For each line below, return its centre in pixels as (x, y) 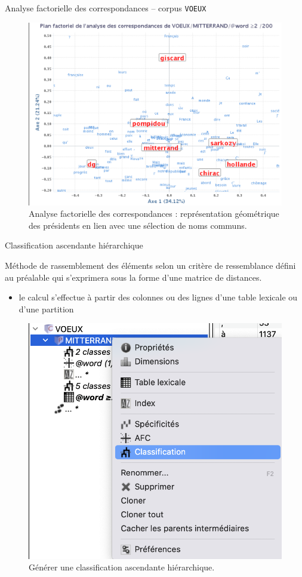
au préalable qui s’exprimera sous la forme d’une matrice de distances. (133, 277)
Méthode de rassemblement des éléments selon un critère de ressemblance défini (150, 266)
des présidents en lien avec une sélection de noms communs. (138, 225)
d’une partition (46, 309)
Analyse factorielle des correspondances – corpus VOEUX (106, 8)
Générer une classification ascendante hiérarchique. (122, 567)
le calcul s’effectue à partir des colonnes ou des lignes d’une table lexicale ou (158, 297)
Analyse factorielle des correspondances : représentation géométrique (154, 214)
